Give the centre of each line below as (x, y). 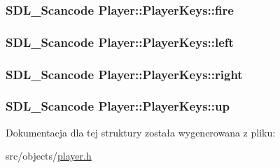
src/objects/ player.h (49, 156)
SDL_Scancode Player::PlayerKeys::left (120, 42)
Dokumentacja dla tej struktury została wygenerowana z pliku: (141, 132)
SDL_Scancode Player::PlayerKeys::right (124, 74)
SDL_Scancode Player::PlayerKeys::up (118, 106)
